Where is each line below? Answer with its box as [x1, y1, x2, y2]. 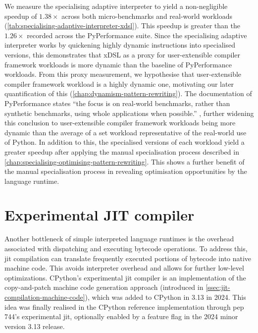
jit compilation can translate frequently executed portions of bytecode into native [4, 253, 252, 263]
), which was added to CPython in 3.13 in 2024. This [85, 291, 246, 302]
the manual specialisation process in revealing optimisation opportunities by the [4, 166, 247, 176]
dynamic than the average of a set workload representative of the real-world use [4, 127, 247, 137]
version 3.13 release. [4, 321, 65, 331]
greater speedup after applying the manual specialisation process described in [4, 146, 239, 157]
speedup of [4, 10, 37, 21]
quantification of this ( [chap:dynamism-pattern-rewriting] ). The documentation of [4, 88, 252, 99]
